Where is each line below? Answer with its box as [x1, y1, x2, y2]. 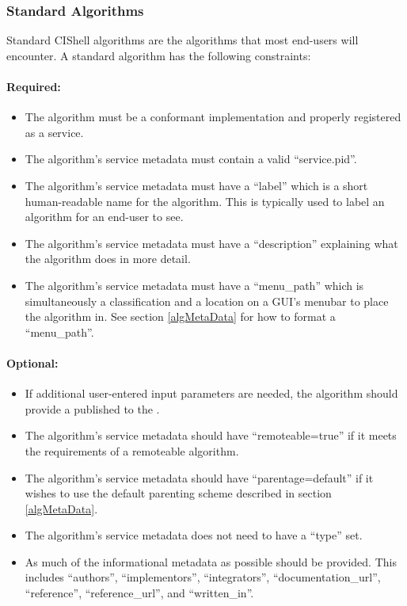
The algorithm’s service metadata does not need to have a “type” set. [25, 527, 363, 543]
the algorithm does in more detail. [25, 250, 191, 267]
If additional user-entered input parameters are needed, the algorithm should [25, 385, 398, 402]
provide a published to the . [25, 400, 160, 417]
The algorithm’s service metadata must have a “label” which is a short [25, 177, 368, 193]
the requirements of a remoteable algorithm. [25, 442, 239, 459]
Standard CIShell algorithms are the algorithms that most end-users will [6, 32, 359, 48]
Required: [6, 78, 61, 94]
